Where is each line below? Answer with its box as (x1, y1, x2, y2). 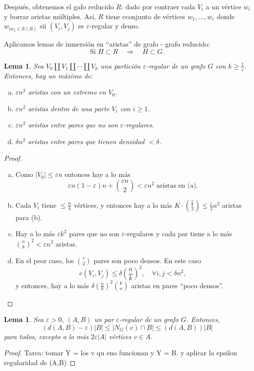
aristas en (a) (156, 182, 196, 189)
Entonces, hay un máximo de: (4, 70, 93, 80)
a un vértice (206, 1, 241, 11)
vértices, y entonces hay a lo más (73, 199, 172, 210)
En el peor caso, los (15, 255, 74, 265)
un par (94, 314, 114, 324)
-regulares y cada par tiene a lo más (124, 228, 232, 239)
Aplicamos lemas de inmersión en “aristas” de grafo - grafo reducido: (4, 39, 210, 49)
